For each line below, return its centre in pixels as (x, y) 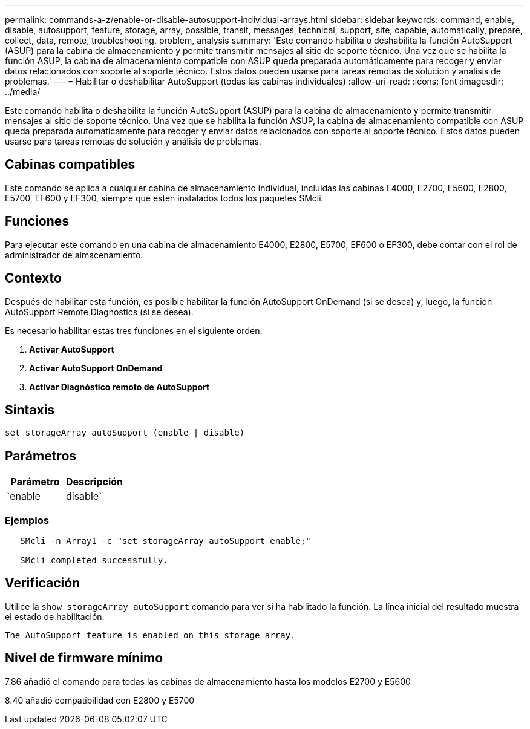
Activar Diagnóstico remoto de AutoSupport (119, 387)
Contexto (33, 278)
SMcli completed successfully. (94, 560)
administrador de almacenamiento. (74, 255)
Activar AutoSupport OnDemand (96, 368)
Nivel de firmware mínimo (84, 658)
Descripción (94, 482)
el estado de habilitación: (55, 616)
